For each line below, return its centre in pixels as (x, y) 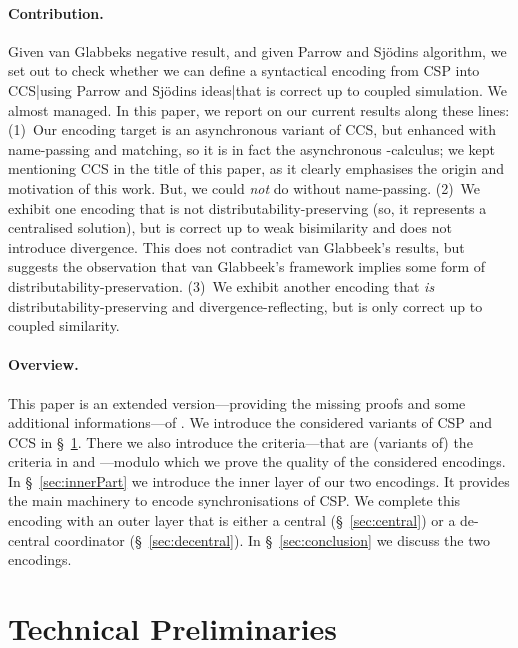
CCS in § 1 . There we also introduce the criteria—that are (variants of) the (240, 441)
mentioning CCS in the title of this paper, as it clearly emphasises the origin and (256, 168)
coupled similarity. (64, 325)
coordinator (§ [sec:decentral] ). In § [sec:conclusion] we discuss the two (272, 539)
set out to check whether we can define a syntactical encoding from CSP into (244, 70)
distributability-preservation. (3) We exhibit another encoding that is (221, 285)
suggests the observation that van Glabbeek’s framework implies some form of (247, 266)
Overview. (43, 364)
